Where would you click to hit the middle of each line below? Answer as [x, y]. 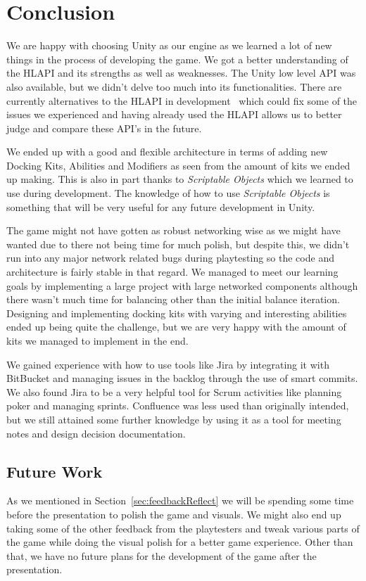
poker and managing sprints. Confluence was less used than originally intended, [178, 406]
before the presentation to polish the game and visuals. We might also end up [174, 514]
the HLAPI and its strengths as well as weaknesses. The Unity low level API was [181, 73]
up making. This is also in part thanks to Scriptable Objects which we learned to [180, 179]
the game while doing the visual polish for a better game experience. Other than [180, 542]
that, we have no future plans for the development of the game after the [162, 555]
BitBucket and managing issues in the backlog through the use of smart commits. [182, 378]
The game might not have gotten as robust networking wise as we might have [173, 230]
